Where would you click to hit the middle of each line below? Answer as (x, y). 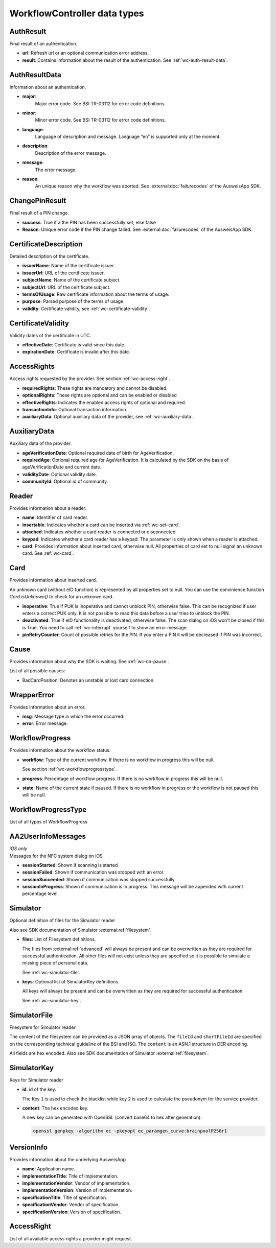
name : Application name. (49, 1169)
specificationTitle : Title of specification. (65, 1197)
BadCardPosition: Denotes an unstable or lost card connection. (88, 680)
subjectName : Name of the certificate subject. (72, 280)
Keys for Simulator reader (36, 1080)
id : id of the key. (39, 1089)
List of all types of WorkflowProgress (49, 822)
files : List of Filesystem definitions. (59, 939)
